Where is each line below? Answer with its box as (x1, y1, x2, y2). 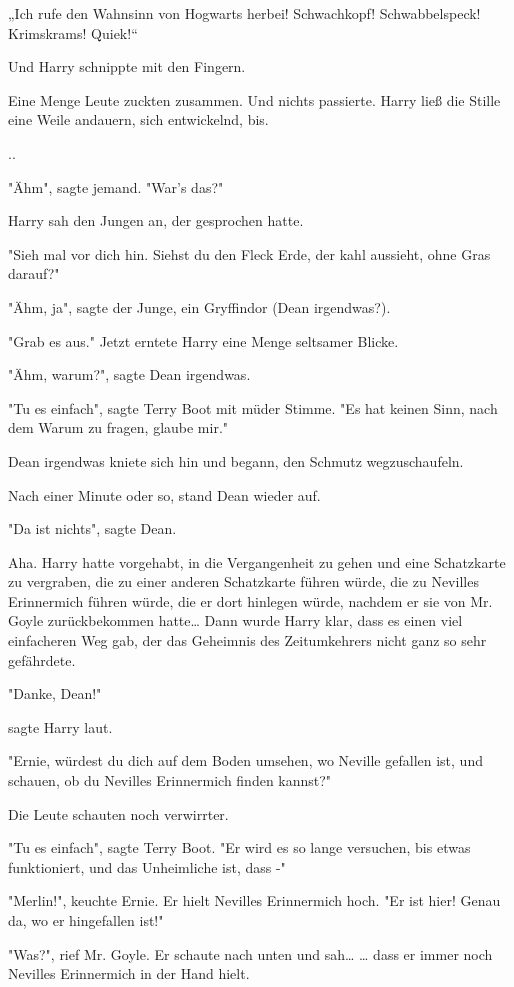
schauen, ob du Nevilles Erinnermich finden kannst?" (8, 770, 332, 791)
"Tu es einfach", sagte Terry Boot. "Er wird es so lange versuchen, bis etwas (8, 837, 471, 858)
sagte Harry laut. (8, 716, 113, 737)
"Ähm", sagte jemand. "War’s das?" (8, 176, 224, 197)
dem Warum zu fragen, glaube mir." (8, 417, 229, 438)
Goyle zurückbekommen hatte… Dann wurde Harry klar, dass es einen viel (8, 610, 463, 631)
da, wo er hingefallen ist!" (8, 910, 164, 930)
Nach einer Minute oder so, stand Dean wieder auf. (8, 484, 321, 505)
